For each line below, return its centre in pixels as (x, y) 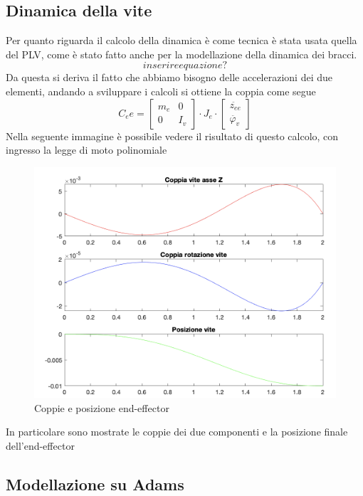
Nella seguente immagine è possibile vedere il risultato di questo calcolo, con (172, 136)
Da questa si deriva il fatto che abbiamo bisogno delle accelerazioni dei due (169, 77)
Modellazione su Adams (95, 484)
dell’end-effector (40, 446)
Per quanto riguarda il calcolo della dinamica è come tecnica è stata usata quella (181, 40)
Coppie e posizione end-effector (102, 407)
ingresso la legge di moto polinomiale (86, 150)
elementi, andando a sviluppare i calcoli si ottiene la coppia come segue (161, 91)
